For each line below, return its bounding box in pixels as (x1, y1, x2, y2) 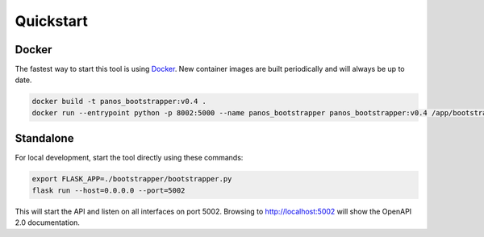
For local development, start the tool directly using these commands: (15, 153, 244, 163)
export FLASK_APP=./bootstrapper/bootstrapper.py (31, 174, 232, 184)
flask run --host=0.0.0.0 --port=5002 (31, 185, 186, 195)
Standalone (15, 131, 74, 145)
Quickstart (15, 12, 89, 30)
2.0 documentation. (15, 218, 81, 227)
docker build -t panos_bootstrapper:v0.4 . (31, 97, 207, 106)
